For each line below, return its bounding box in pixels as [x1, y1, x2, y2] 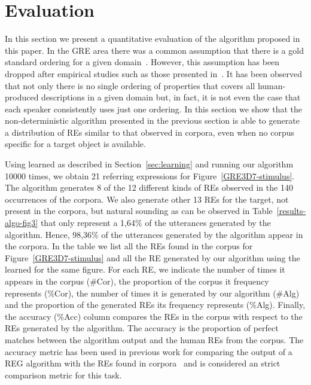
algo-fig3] [5, 216, 38, 229]
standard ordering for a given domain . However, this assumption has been [5, 56, 280, 68]
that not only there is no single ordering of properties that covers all [5, 79, 255, 91]
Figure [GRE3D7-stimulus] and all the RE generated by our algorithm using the [5, 251, 300, 264]
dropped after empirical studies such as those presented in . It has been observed [5, 67, 303, 80]
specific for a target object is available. [5, 137, 146, 150]
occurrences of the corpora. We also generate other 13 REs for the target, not [5, 192, 289, 205]
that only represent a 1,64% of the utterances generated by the [40, 216, 271, 229]
